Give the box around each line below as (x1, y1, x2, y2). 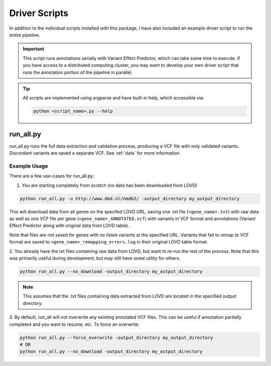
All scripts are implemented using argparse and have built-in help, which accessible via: (23, 95, 204, 101)
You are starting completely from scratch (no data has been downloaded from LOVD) (22, 182, 198, 188)
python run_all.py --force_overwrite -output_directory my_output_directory (20, 334, 213, 340)
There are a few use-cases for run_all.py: (9, 173, 95, 179)
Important (23, 46, 45, 52)
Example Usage (9, 162, 48, 169)
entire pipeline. (9, 32, 40, 38)
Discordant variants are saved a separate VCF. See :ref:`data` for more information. (9, 150, 181, 156)
